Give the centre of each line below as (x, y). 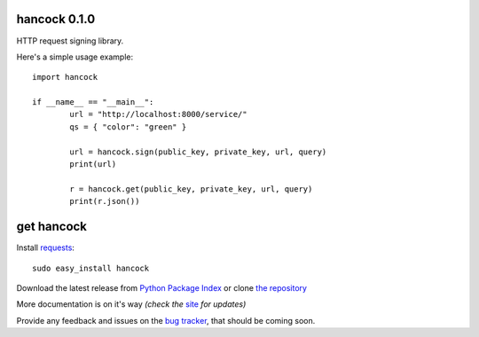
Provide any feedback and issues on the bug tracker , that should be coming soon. (166, 320)
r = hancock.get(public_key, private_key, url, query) (191, 189)
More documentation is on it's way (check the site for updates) (131, 304)
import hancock (65, 77)
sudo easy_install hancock (91, 268)
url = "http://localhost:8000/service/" (158, 114)
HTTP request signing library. (70, 41)
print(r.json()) (105, 201)
